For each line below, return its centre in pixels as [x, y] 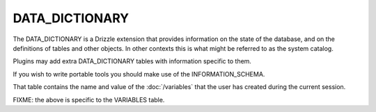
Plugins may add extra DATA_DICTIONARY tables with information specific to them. [132, 61]
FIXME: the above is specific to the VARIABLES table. [89, 99]
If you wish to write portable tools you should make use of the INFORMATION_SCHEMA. [139, 74]
